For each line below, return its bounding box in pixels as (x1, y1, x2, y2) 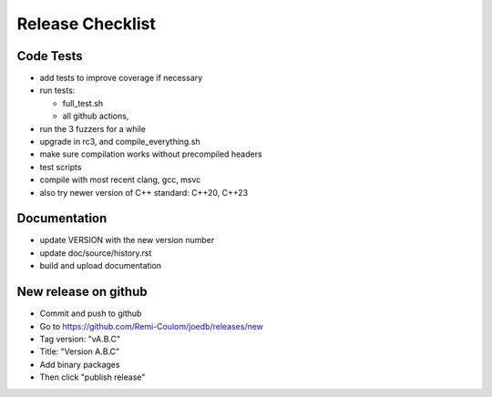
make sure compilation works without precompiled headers (39, 148, 263, 159)
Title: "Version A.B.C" (39, 346, 120, 357)
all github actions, (62, 110, 129, 122)
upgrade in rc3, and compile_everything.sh (39, 137, 200, 148)
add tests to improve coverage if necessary (39, 73, 203, 84)
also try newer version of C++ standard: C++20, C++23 (39, 187, 249, 198)
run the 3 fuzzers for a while (39, 123, 146, 134)
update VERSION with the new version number (39, 235, 215, 246)
